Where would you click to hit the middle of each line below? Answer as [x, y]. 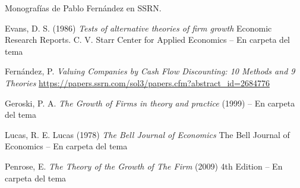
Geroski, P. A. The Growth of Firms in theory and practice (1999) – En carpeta [150, 103]
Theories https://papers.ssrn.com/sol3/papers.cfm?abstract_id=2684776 [137, 82]
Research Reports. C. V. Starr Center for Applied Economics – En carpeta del [147, 40]
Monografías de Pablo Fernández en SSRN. [83, 8]
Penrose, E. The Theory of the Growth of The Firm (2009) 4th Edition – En [144, 166]
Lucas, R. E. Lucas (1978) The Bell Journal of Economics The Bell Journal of [147, 134]
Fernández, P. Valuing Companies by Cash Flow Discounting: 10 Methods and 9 [150, 71]
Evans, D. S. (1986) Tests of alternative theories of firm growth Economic [138, 28]
